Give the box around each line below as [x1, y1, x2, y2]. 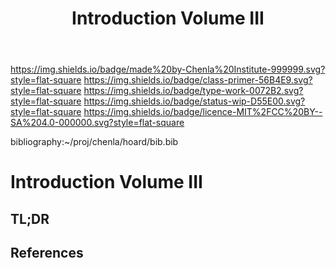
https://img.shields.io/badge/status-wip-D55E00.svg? [83, 95, 306, 107]
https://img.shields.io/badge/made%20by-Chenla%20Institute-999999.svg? [10, 63, 326, 76]
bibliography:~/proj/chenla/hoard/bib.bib [10, 136, 179, 148]
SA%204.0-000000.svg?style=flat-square [10, 117, 185, 129]
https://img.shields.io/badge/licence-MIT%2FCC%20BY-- [83, 106, 323, 118]
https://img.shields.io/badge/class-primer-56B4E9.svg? [83, 74, 313, 86]
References [10, 245, 84, 262]
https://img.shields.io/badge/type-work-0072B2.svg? [83, 85, 304, 97]
